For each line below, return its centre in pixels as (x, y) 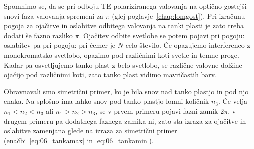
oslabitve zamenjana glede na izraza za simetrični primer (91, 130)
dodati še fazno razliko (38, 35)
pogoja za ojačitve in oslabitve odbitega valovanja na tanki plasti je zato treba (124, 26)
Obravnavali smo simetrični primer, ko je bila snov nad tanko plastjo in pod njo (126, 91)
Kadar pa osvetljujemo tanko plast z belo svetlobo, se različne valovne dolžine (123, 65)
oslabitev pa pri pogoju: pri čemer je (60, 45)
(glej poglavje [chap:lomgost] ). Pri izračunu (178, 16)
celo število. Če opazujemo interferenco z (188, 45)
